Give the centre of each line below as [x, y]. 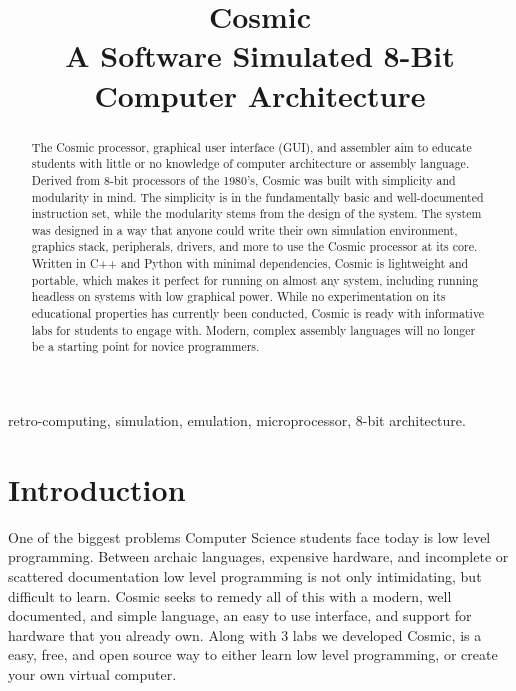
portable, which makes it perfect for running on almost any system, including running [255, 279]
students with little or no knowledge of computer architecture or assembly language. [250, 163]
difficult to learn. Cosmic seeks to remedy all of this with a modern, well [230, 595]
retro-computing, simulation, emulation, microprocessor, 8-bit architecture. [237, 420]
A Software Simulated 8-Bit [260, 55]
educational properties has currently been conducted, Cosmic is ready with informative [258, 313]
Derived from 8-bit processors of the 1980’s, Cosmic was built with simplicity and [243, 179]
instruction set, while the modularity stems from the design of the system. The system [256, 213]
